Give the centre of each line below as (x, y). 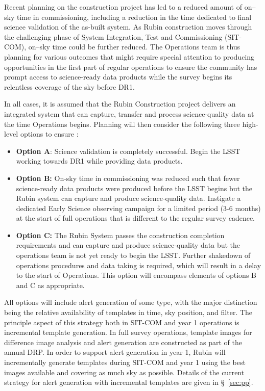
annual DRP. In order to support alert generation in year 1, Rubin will (115, 352)
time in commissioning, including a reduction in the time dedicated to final (134, 17)
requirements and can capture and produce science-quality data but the (128, 245)
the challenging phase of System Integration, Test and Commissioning (113, 36)
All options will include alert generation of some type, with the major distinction (131, 302)
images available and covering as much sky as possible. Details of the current (124, 372)
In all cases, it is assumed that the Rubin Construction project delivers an (120, 104)
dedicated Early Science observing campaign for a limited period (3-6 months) (138, 208)
